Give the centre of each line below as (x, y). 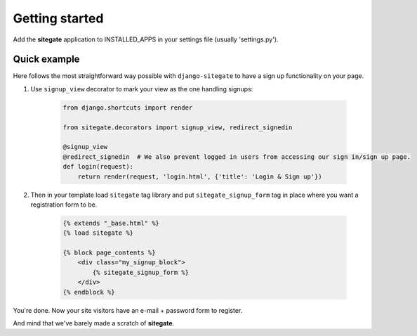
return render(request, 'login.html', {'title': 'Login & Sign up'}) (200, 176)
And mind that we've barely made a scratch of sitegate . (94, 323)
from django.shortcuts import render (128, 108)
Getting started (58, 18)
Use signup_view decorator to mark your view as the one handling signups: (142, 89)
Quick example (46, 59)
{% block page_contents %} (109, 253)
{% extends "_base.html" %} (111, 223)
